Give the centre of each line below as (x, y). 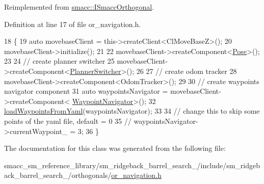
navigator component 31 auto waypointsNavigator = (86, 91)
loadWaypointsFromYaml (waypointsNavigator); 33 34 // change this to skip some (132, 111)
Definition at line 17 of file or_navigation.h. (73, 24)
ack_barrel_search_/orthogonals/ (58, 175)
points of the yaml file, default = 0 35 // (68, 121)
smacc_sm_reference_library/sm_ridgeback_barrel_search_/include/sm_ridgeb (132, 165)
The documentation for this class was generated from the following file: (115, 148)
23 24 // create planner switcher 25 (59, 61)
